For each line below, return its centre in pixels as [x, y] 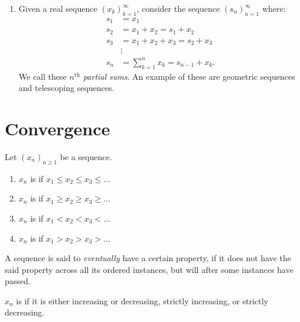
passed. [18, 281]
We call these [43, 76]
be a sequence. [86, 156]
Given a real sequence [58, 8]
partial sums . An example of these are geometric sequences [189, 76]
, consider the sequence [178, 8]
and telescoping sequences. [66, 88]
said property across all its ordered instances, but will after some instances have [149, 269]
